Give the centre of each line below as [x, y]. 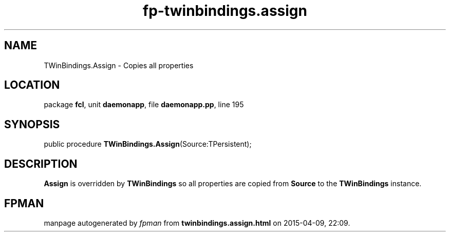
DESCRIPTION [41, 164]
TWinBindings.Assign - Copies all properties [119, 65]
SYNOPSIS [32, 124]
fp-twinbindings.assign [225, 11]
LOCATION [32, 85]
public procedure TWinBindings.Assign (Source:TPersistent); [148, 144]
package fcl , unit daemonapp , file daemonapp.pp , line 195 [144, 105]
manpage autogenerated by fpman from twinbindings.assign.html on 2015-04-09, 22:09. [197, 223]
